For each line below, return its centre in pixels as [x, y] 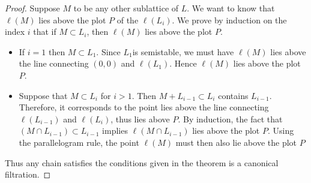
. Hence [183, 63]
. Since [108, 51]
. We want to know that [231, 8]
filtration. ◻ [28, 174]
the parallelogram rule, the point [79, 142]
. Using [281, 130]
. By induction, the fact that [230, 118]
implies [115, 130]
